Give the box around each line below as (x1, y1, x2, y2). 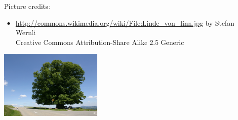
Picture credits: (4, 1, 50, 11)
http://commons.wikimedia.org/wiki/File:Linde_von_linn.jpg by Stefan (15, 17, 235, 28)
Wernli (15, 27, 36, 38)
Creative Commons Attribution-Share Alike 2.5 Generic (15, 37, 184, 47)
